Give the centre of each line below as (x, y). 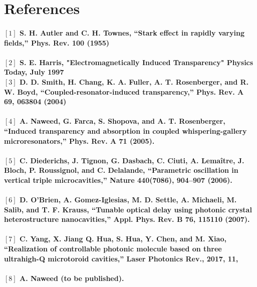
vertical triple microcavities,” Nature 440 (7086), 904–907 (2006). (118, 180)
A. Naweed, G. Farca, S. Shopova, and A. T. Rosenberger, (122, 121)
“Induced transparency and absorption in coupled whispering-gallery (125, 130)
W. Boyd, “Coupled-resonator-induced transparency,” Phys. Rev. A (124, 91)
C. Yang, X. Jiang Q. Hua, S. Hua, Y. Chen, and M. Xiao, (123, 239)
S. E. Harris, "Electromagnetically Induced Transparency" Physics (137, 62)
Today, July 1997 (34, 72)
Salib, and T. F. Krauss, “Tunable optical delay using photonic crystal (128, 209)
